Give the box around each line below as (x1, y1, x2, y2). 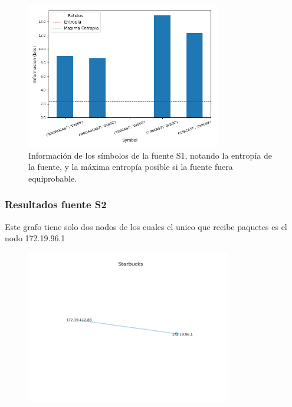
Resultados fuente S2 (5, 197, 107, 212)
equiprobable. (28, 172, 77, 184)
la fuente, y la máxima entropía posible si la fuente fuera (28, 160, 233, 173)
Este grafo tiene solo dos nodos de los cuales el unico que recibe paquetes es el (5, 220, 287, 232)
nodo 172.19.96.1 (5, 232, 65, 244)
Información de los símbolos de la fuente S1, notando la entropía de (28, 149, 272, 161)
